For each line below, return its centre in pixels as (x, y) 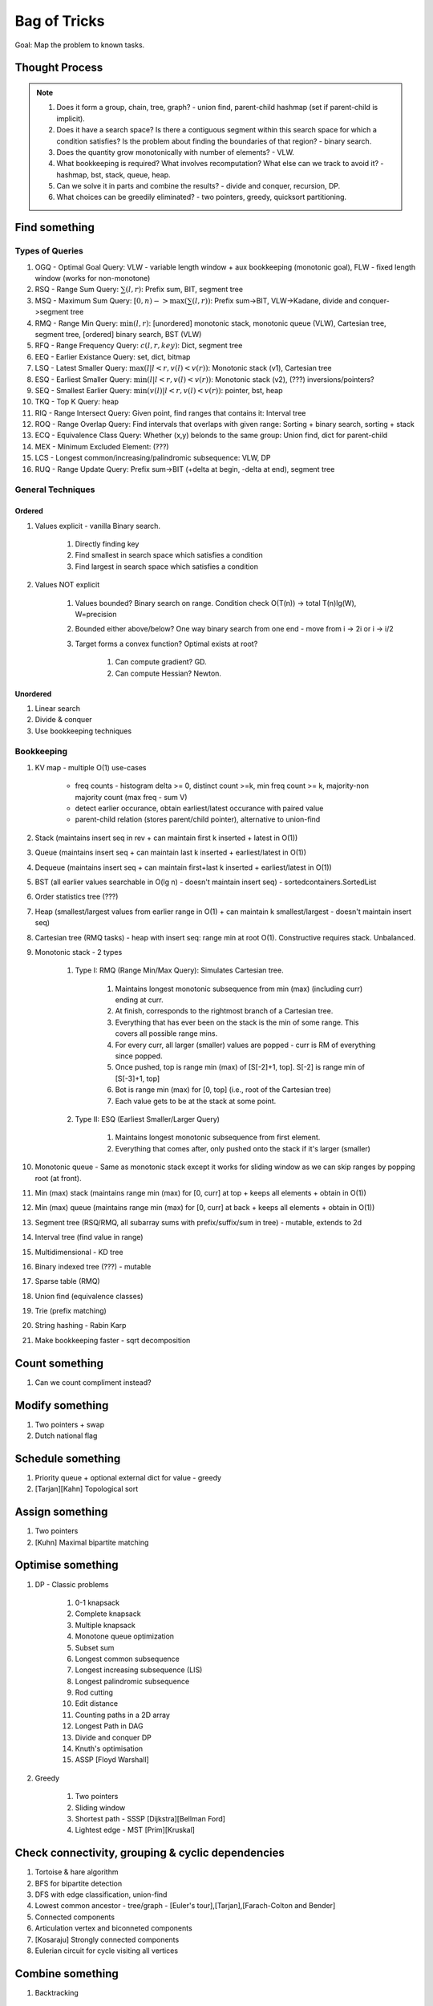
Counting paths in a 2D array (122, 1715)
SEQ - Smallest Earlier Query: (83, 390)
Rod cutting (94, 1692)
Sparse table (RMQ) (67, 1281)
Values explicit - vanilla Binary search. (97, 526)
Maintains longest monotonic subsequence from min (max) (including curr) (239, 989)
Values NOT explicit (67, 585)
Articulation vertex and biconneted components (113, 1928)
